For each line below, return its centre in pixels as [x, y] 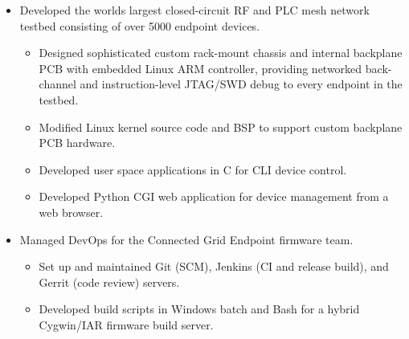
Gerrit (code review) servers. [109, 282]
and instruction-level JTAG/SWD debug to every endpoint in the [241, 84]
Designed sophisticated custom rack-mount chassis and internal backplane [221, 53]
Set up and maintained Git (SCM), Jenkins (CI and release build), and [214, 266]
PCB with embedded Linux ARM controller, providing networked [200, 68]
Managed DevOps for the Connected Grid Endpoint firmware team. [186, 239]
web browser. [71, 212]
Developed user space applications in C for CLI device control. [193, 169]
